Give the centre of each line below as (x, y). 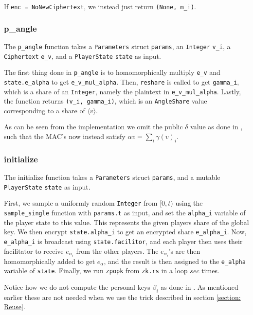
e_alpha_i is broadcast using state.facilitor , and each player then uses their (123, 241)
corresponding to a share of (45, 110)
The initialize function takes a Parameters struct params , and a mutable (112, 177)
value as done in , (217, 127)
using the (189, 203)
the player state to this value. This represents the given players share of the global (126, 222)
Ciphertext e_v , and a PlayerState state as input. (82, 56)
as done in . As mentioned (199, 287)
